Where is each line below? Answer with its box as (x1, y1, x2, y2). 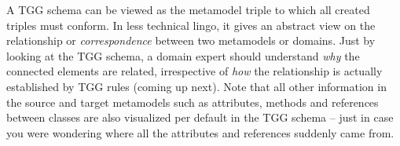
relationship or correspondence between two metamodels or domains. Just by (6, 32, 376, 49)
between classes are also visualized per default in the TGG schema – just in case (6, 109, 394, 126)
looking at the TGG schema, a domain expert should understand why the (6, 47, 360, 64)
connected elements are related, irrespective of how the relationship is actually (6, 63, 383, 79)
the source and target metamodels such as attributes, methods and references (6, 93, 379, 110)
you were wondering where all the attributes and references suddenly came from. (6, 124, 394, 141)
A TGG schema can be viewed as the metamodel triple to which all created (6, 2, 370, 17)
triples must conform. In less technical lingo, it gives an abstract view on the (6, 16, 376, 33)
